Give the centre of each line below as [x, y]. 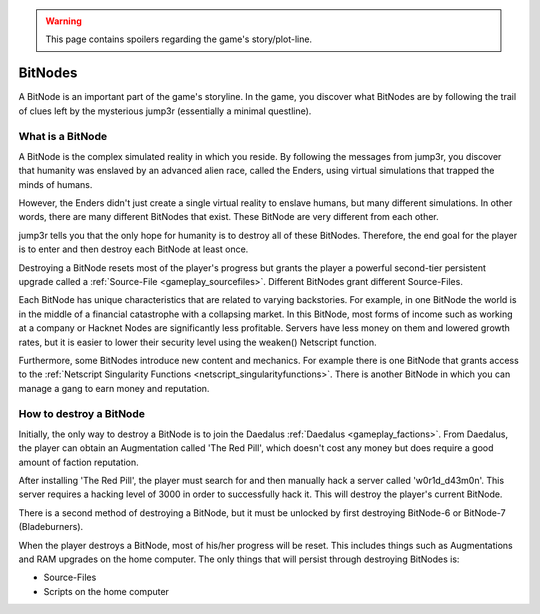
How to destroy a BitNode [81, 414]
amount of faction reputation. [78, 462]
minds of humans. [55, 184]
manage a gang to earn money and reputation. [114, 388]
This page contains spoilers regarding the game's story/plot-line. [179, 39]
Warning [63, 21]
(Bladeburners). [51, 527]
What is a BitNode [63, 137]
